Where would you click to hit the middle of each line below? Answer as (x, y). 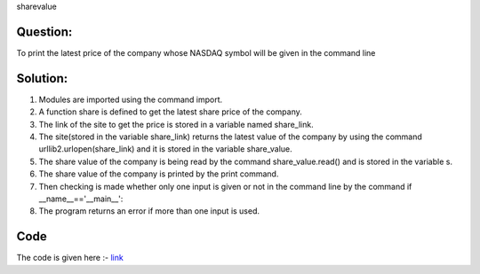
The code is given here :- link (70, 258)
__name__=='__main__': (81, 199)
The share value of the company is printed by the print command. (159, 174)
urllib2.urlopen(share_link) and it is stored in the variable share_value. (165, 149)
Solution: (42, 78)
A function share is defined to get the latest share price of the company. (170, 112)
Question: (44, 31)
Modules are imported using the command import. (131, 99)
